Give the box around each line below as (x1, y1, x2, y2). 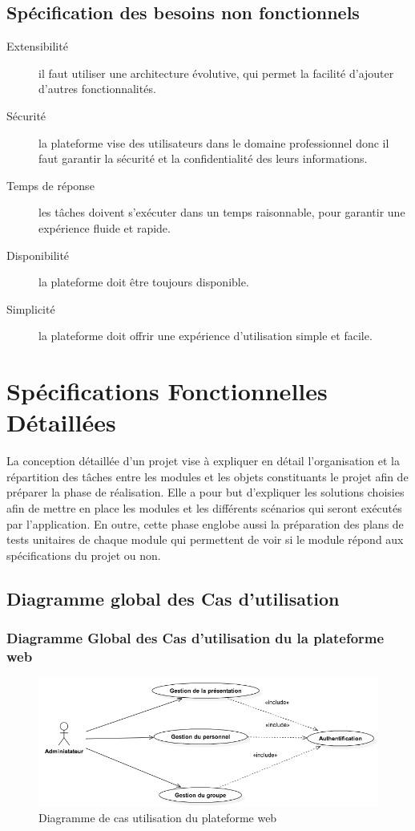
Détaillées (6, 406, 116, 439)
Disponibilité (6, 246, 70, 263)
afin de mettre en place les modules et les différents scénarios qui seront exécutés (6, 500, 402, 517)
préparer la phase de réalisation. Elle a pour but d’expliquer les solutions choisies (6, 484, 405, 501)
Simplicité (6, 300, 55, 317)
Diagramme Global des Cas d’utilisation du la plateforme (6, 628, 385, 648)
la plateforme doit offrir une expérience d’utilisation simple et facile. (38, 327, 373, 344)
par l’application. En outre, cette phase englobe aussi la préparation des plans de (6, 515, 404, 532)
